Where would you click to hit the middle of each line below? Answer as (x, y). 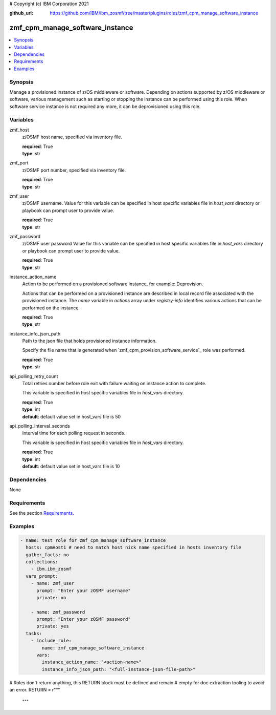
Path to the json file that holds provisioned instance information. (89, 341)
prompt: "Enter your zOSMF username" (84, 591)
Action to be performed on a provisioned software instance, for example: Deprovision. (113, 284)
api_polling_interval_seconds (40, 426)
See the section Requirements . (42, 513)
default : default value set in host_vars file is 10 (71, 466)
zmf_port (19, 163)
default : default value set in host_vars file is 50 (72, 416)
